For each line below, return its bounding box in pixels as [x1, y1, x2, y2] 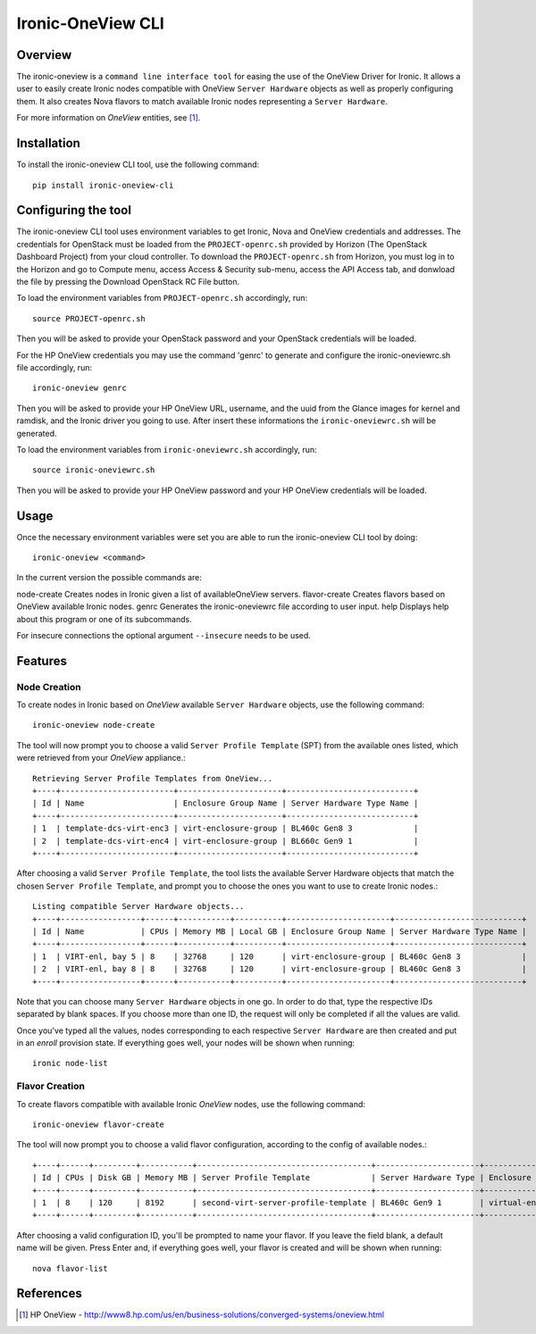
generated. [16, 428, 57, 438]
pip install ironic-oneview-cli [32, 179, 174, 190]
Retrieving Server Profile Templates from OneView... [32, 773, 272, 783]
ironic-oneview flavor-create [32, 1120, 165, 1130]
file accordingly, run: [16, 362, 93, 372]
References [16, 1286, 82, 1301]
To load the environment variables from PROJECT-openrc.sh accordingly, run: [16, 293, 308, 304]
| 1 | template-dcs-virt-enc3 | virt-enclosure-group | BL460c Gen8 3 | [32, 823, 419, 834]
